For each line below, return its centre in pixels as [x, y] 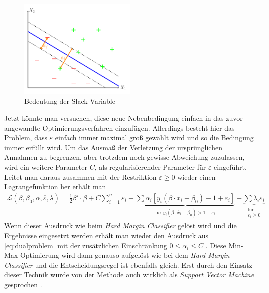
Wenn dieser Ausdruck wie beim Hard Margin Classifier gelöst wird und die [120, 226]
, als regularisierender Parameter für [150, 167]
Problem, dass [26, 137]
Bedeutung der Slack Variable [70, 101]
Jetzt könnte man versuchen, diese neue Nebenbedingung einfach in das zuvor [123, 118]
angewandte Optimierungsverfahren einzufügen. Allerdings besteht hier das [119, 127]
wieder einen [196, 177]
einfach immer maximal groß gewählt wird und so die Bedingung [154, 137]
